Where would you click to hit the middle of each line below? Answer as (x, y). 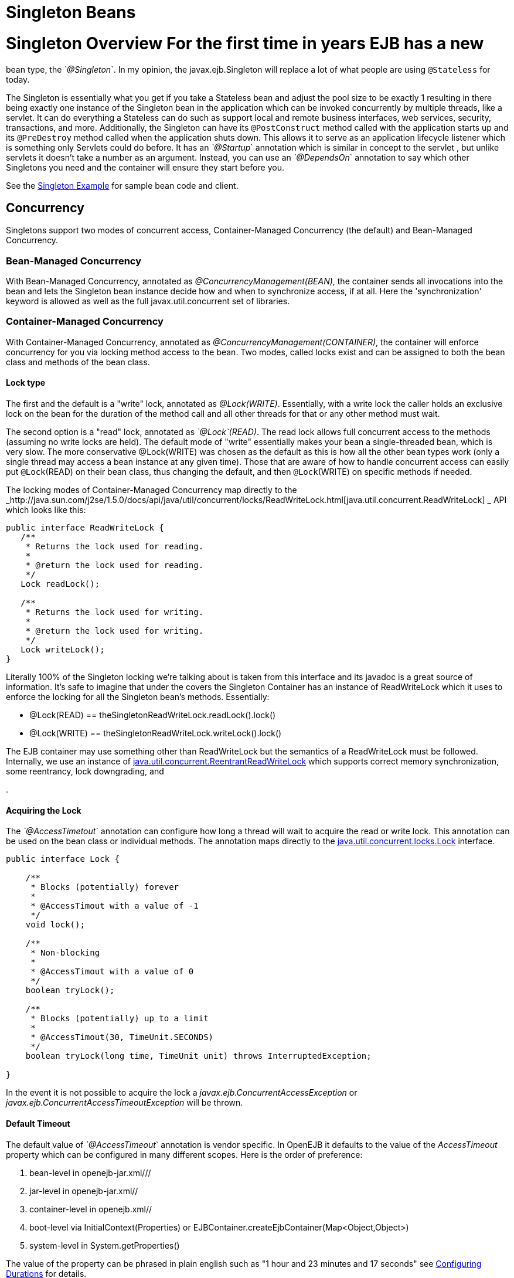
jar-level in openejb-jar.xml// (84, 1191)
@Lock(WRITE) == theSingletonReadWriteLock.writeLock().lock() (156, 733)
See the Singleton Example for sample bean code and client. (122, 185)
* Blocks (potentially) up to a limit (120, 1019)
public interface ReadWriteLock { (85, 528)
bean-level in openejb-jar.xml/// (90, 1172)
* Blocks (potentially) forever (105, 887)
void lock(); (55, 925)
